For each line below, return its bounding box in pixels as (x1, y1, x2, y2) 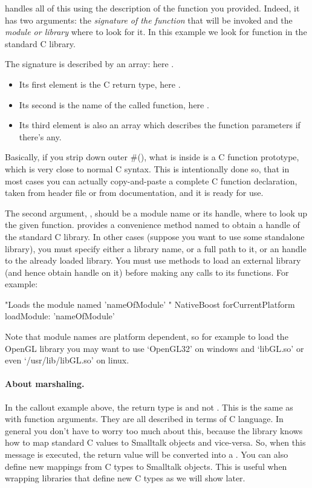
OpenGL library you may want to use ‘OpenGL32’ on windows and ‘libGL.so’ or (5, 342, 304, 354)
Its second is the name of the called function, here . (19, 98, 209, 111)
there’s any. (19, 130, 62, 143)
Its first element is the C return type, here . (19, 77, 181, 90)
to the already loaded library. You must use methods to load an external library (5, 254, 301, 267)
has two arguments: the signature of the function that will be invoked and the (5, 13, 293, 26)
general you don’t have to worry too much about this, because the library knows (5, 424, 303, 437)
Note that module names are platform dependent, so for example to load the (5, 330, 288, 343)
